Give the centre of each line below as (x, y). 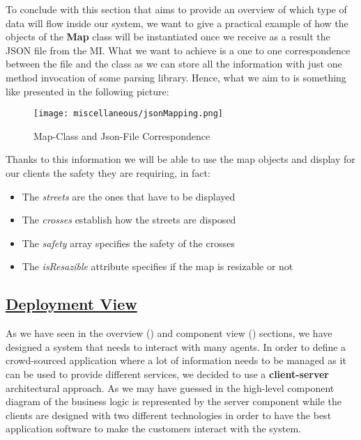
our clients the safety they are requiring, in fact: (108, 173)
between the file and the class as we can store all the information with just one (174, 64)
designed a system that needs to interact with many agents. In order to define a (176, 346)
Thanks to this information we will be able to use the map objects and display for (180, 159)
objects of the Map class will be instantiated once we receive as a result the (168, 37)
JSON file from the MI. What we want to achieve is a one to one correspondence (178, 50)
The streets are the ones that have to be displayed (129, 196)
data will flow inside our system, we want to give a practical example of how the (177, 23)
